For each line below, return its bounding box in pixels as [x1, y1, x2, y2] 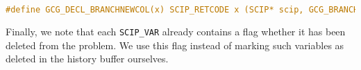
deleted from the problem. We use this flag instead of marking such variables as [6, 37, 344, 52]
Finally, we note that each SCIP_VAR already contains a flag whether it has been [6, 24, 346, 38]
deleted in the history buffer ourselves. [6, 51, 169, 66]
